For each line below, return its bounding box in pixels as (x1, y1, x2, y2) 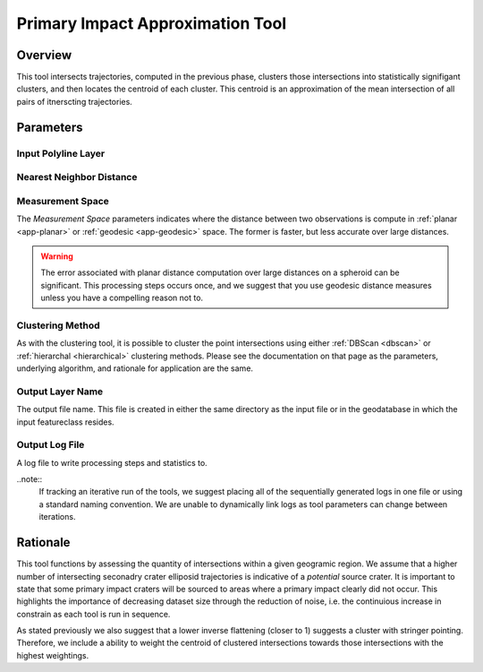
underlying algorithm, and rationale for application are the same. (16, 363, 254, 374)
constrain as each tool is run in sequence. (16, 608, 171, 619)
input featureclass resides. (16, 417, 115, 427)
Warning (40, 251, 73, 262)
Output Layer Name (16, 385, 104, 398)
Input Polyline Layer (16, 147, 106, 159)
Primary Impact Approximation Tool (16, 13, 287, 33)
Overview (16, 47, 72, 63)
